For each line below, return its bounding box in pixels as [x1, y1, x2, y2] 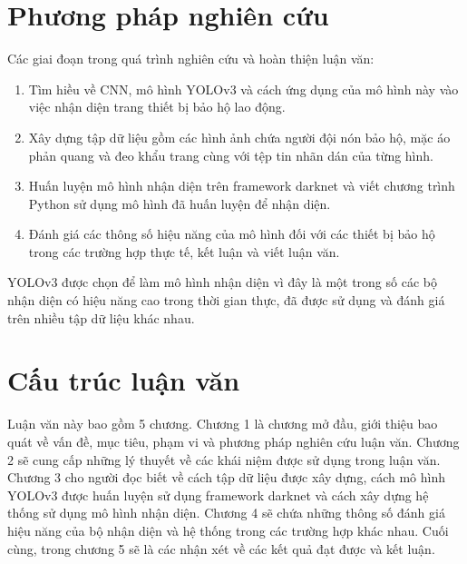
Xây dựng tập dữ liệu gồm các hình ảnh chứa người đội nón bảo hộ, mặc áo [28, 127, 451, 146]
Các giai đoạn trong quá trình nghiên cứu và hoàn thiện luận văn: [7, 49, 375, 68]
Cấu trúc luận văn [7, 361, 240, 399]
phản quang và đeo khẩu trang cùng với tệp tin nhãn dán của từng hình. [28, 145, 433, 164]
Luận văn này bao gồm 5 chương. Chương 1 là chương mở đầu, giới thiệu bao [7, 414, 438, 433]
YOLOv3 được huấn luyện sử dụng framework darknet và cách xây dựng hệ [7, 485, 429, 504]
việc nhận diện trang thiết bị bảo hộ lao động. [28, 97, 286, 116]
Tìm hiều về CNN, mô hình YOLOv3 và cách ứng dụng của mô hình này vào [28, 79, 459, 98]
